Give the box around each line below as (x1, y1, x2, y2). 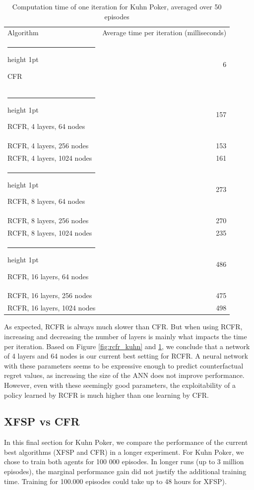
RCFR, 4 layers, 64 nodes (7, 121, 85, 131)
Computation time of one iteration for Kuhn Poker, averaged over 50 (12, 1, 222, 11)
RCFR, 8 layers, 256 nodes (7, 215, 89, 226)
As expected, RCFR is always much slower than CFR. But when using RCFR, (4, 321, 243, 332)
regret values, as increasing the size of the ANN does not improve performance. (4, 370, 245, 380)
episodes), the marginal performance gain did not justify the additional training (4, 466, 247, 477)
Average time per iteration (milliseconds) (102, 27, 227, 38)
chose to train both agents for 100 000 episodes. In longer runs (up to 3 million (4, 456, 244, 467)
